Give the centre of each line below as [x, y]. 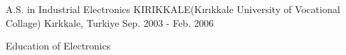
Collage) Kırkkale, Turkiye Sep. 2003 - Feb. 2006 [110, 22]
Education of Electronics [58, 46]
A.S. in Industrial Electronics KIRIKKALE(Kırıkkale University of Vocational [173, 9]
